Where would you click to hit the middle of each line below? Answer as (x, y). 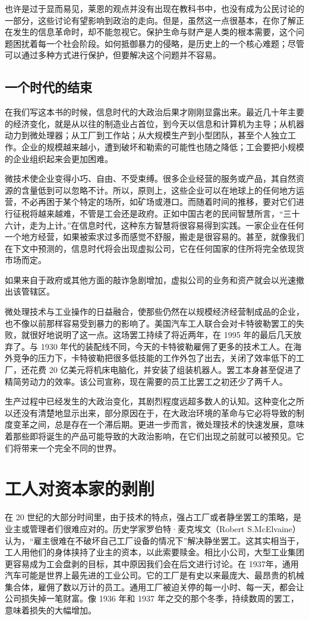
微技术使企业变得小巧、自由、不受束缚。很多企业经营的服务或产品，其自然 (150, 178)
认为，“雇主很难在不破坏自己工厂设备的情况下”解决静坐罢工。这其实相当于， (154, 540)
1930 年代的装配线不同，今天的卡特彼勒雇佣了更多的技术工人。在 (167, 346)
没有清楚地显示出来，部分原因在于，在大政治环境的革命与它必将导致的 (158, 412)
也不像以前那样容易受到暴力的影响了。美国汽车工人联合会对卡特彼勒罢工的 (150, 323)
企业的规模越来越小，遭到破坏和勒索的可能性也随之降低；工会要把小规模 (163, 146)
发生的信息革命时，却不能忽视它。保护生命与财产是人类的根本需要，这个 (154, 32)
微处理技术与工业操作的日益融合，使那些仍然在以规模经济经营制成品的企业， (154, 311)
